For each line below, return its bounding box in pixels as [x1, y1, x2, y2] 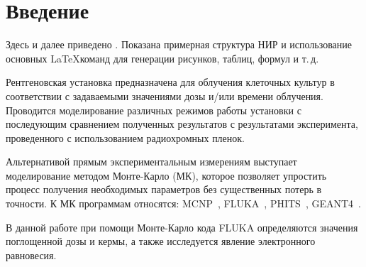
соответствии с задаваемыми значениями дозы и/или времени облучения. [6, 88, 323, 103]
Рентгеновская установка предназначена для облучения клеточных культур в [6, 75, 335, 89]
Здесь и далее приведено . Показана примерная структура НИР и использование [6, 37, 353, 52]
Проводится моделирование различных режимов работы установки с [6, 102, 301, 117]
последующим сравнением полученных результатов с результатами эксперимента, [6, 116, 358, 131]
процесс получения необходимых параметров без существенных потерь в [6, 182, 322, 197]
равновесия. [6, 247, 57, 262]
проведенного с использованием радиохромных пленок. [6, 130, 245, 145]
